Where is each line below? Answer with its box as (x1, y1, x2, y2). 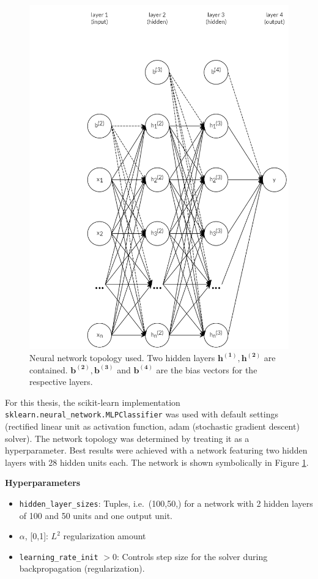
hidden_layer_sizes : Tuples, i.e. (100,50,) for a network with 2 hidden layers (19, 496, 313, 509)
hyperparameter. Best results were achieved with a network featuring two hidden (5, 444, 308, 457)
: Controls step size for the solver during (116, 550, 268, 562)
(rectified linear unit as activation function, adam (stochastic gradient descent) (5, 420, 300, 433)
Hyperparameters (5, 476, 81, 489)
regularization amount (63, 529, 146, 542)
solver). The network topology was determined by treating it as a (5, 431, 250, 444)
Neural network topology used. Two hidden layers (29, 351, 215, 364)
